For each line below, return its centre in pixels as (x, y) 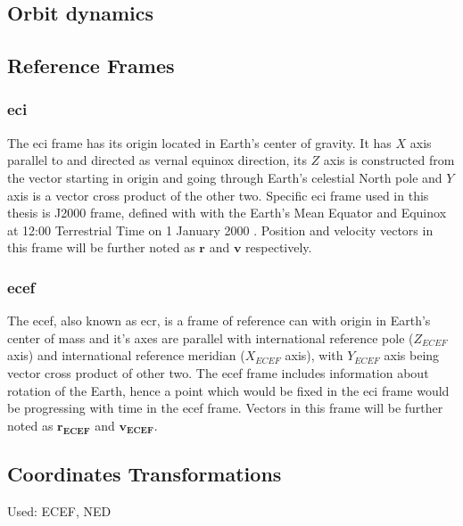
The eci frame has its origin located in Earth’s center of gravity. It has (199, 142)
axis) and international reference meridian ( (126, 355)
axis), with (314, 355)
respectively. (279, 247)
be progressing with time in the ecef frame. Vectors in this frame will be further (225, 408)
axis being (412, 355)
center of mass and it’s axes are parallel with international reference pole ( (211, 337)
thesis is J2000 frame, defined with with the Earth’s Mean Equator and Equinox (227, 213)
